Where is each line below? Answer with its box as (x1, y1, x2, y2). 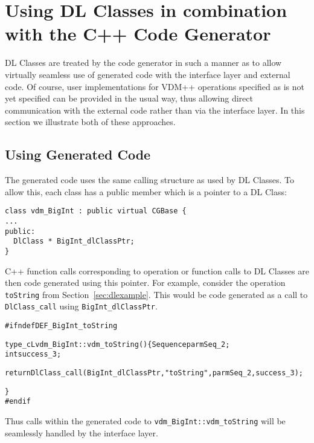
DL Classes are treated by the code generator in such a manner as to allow (5, 56, 282, 69)
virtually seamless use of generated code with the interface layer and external (5, 68, 290, 80)
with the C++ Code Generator (5, 21, 271, 46)
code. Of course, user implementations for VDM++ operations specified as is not (5, 80, 304, 92)
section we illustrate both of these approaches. (5, 115, 176, 128)
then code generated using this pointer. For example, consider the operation (5, 276, 286, 289)
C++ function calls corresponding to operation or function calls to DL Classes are (5, 264, 309, 277)
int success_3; (5, 350, 62, 359)
